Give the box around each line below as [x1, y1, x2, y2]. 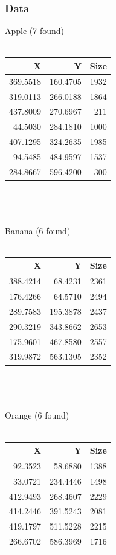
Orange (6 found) [5, 409, 69, 422]
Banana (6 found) [5, 224, 71, 237]
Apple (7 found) [5, 24, 65, 37]
